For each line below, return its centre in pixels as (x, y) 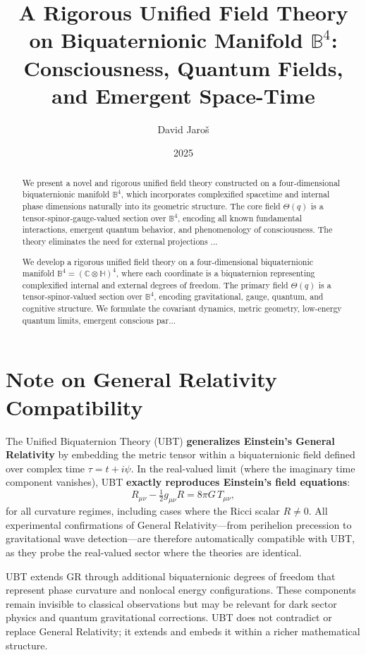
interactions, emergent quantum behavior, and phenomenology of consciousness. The (177, 229)
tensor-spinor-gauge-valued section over (94, 218)
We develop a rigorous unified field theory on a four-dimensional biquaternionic (168, 261)
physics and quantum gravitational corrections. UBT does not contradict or (169, 617)
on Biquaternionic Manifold (166, 40)
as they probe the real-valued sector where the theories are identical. (154, 552)
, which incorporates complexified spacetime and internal (225, 194)
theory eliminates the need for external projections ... (120, 241)
